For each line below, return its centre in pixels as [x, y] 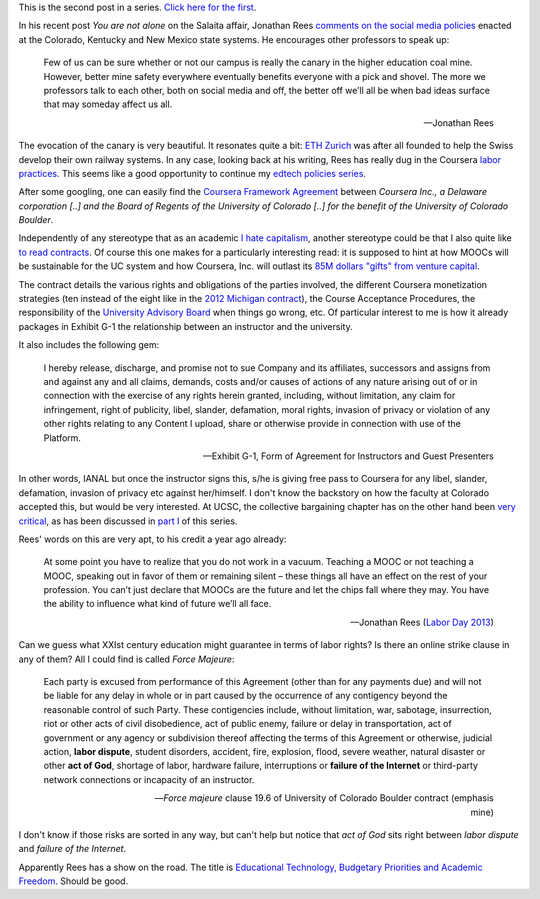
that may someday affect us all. [108, 104]
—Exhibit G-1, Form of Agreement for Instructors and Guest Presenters [348, 456]
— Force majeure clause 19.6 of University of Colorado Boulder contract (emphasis [324, 798]
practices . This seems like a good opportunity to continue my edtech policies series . [192, 173]
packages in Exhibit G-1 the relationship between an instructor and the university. [186, 326]
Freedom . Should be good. [73, 881]
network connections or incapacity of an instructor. [149, 779]
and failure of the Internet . [72, 849]
